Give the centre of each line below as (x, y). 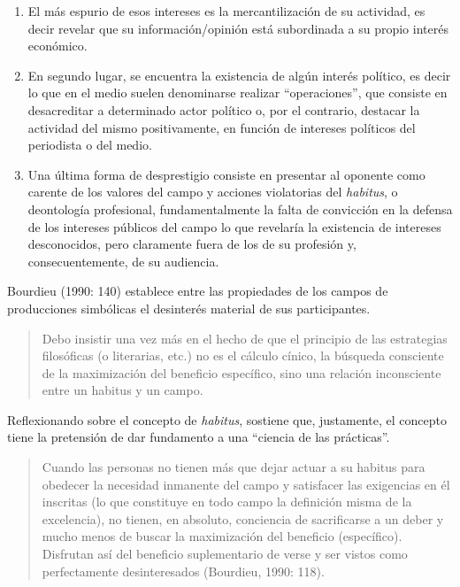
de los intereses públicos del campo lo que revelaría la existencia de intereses (234, 226)
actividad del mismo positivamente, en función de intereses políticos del (222, 127)
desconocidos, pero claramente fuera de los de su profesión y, (192, 244)
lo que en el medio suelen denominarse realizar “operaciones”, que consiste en (238, 93)
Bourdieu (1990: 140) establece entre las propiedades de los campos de (198, 291)
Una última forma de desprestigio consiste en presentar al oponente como (226, 174)
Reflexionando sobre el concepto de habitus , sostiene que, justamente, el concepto (227, 419)
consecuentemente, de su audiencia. (123, 261)
